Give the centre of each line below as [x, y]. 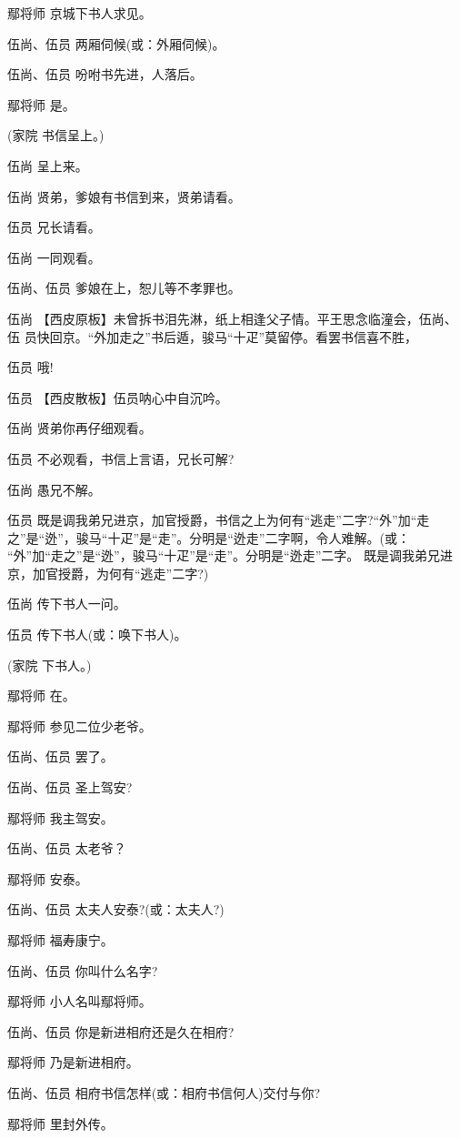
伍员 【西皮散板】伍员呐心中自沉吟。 [118, 397]
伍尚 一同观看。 [54, 257]
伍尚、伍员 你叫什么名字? [83, 970]
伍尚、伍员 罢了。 [60, 756]
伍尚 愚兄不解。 [54, 489]
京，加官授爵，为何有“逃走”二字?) [108, 573]
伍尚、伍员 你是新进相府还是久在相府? [121, 1031]
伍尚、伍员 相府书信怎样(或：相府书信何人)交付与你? [164, 1092]
